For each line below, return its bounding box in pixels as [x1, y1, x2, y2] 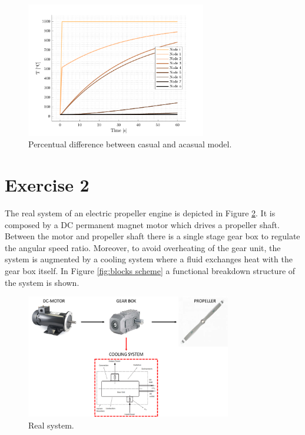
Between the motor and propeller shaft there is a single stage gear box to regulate [5, 230, 300, 242]
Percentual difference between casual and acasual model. [28, 138, 232, 150]
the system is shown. [5, 276, 79, 288]
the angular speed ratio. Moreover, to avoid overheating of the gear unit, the [5, 241, 281, 253]
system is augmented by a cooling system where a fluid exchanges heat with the [5, 253, 293, 265]
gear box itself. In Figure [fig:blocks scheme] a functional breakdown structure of [5, 265, 296, 277]
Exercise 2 [5, 173, 89, 197]
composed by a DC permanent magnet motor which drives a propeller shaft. [5, 218, 280, 230]
